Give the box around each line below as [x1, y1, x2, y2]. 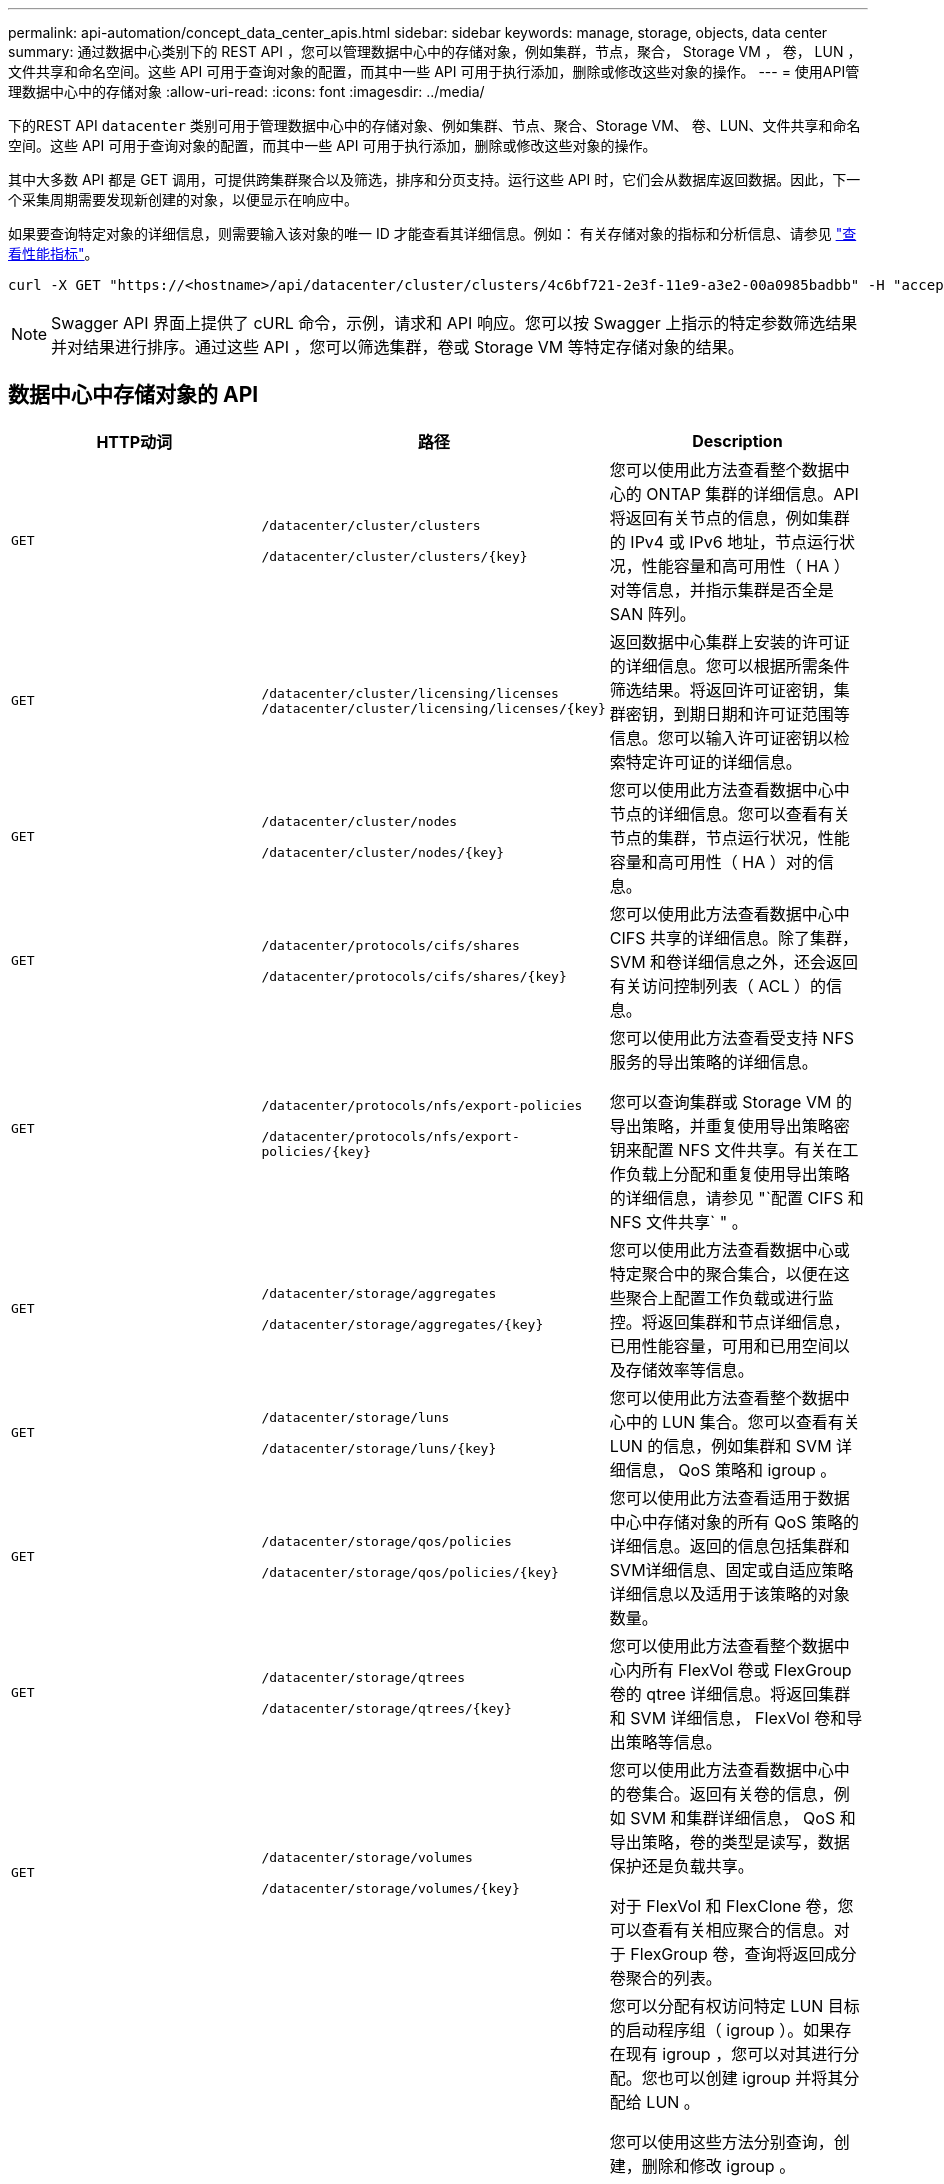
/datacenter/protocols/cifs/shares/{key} [261, 968, 567, 984]
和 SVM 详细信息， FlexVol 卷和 [609, 1707, 847, 1728]
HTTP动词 [96, 431, 173, 452]
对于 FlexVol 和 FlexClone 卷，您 [609, 1895, 854, 1916]
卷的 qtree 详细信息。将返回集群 [609, 1683, 851, 1704]
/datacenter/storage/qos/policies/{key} [261, 1564, 559, 1580]
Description [692, 430, 783, 451]
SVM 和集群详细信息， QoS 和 [630, 1807, 856, 1828]
